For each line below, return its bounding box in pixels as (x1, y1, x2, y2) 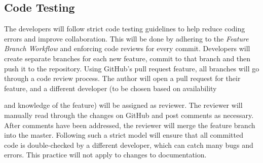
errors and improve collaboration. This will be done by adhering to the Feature (4, 33, 249, 44)
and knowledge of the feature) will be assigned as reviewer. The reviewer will (4, 100, 243, 110)
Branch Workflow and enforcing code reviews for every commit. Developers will (4, 43, 250, 54)
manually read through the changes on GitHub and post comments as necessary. (4, 109, 254, 120)
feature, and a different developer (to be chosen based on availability (4, 83, 217, 93)
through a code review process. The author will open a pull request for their (4, 73, 241, 84)
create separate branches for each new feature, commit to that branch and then (4, 53, 251, 63)
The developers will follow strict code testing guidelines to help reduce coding (4, 23, 245, 34)
